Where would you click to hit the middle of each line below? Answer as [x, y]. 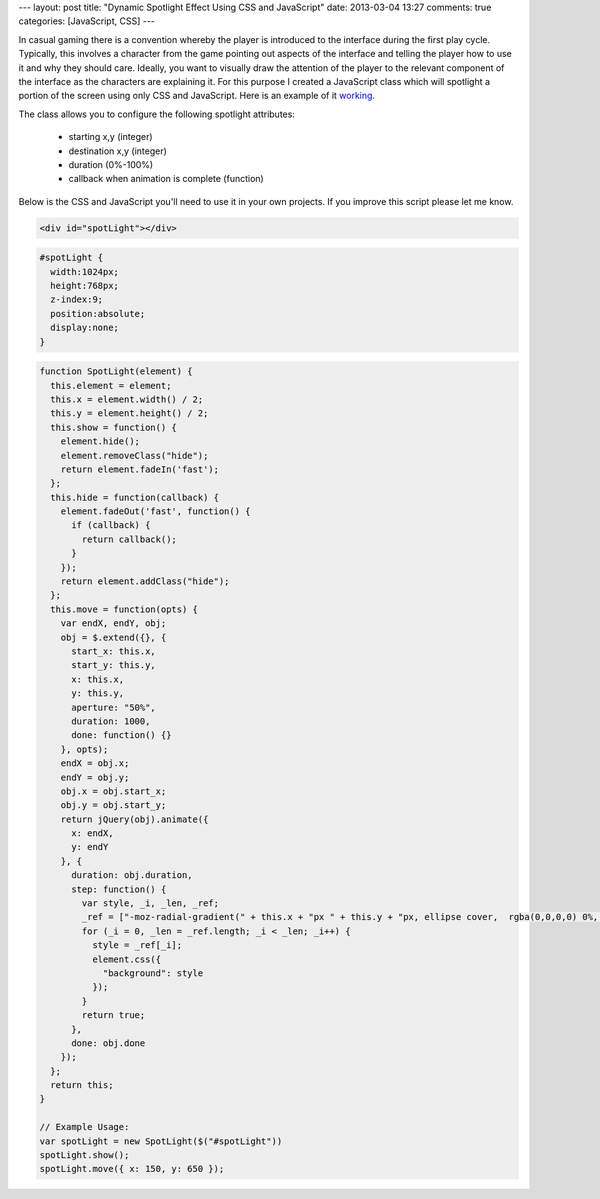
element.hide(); [100, 441]
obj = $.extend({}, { [113, 637]
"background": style [153, 973]
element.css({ [126, 959]
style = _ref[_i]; [137, 945]
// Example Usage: [84, 1127]
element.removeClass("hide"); [134, 455]
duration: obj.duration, [132, 875]
